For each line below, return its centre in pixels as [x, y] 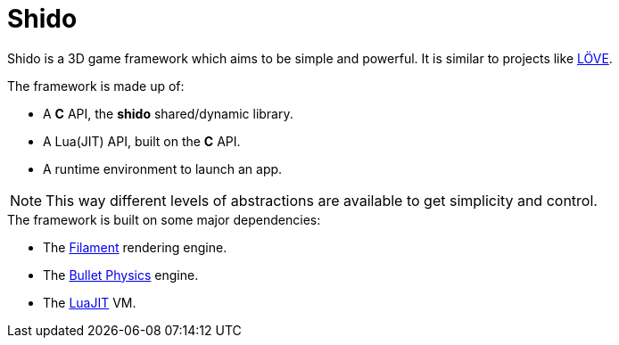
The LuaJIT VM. [90, 302]
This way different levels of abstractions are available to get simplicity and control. [322, 200]
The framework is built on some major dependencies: [164, 219]
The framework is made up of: [96, 86]
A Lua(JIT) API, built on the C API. [142, 141]
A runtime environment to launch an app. [163, 168]
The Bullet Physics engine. [121, 275]
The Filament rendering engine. [135, 247]
